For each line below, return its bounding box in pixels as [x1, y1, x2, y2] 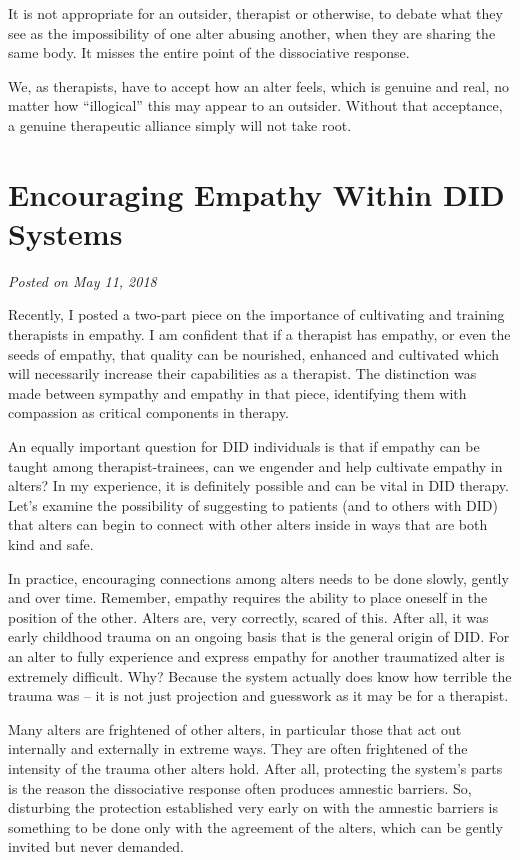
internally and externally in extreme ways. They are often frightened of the [8, 738, 468, 759]
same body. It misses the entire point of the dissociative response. [8, 42, 410, 63]
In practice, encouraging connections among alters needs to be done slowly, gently [8, 567, 509, 588]
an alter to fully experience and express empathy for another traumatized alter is [8, 645, 505, 666]
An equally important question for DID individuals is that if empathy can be [8, 436, 480, 457]
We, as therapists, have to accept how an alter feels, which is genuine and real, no [8, 75, 509, 96]
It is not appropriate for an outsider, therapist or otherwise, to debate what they [8, 3, 503, 23]
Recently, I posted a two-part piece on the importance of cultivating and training [8, 304, 505, 325]
